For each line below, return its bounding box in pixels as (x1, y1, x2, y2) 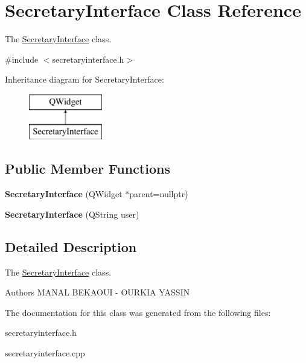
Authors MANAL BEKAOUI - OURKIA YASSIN (5, 286, 190, 298)
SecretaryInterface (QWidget (5, 188, 123, 200)
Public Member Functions (5, 159, 170, 178)
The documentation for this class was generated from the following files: (5, 306, 271, 318)
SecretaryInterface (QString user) (5, 207, 139, 220)
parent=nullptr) (129, 188, 188, 200)
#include (5, 52, 39, 65)
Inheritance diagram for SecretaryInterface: (5, 73, 164, 86)
